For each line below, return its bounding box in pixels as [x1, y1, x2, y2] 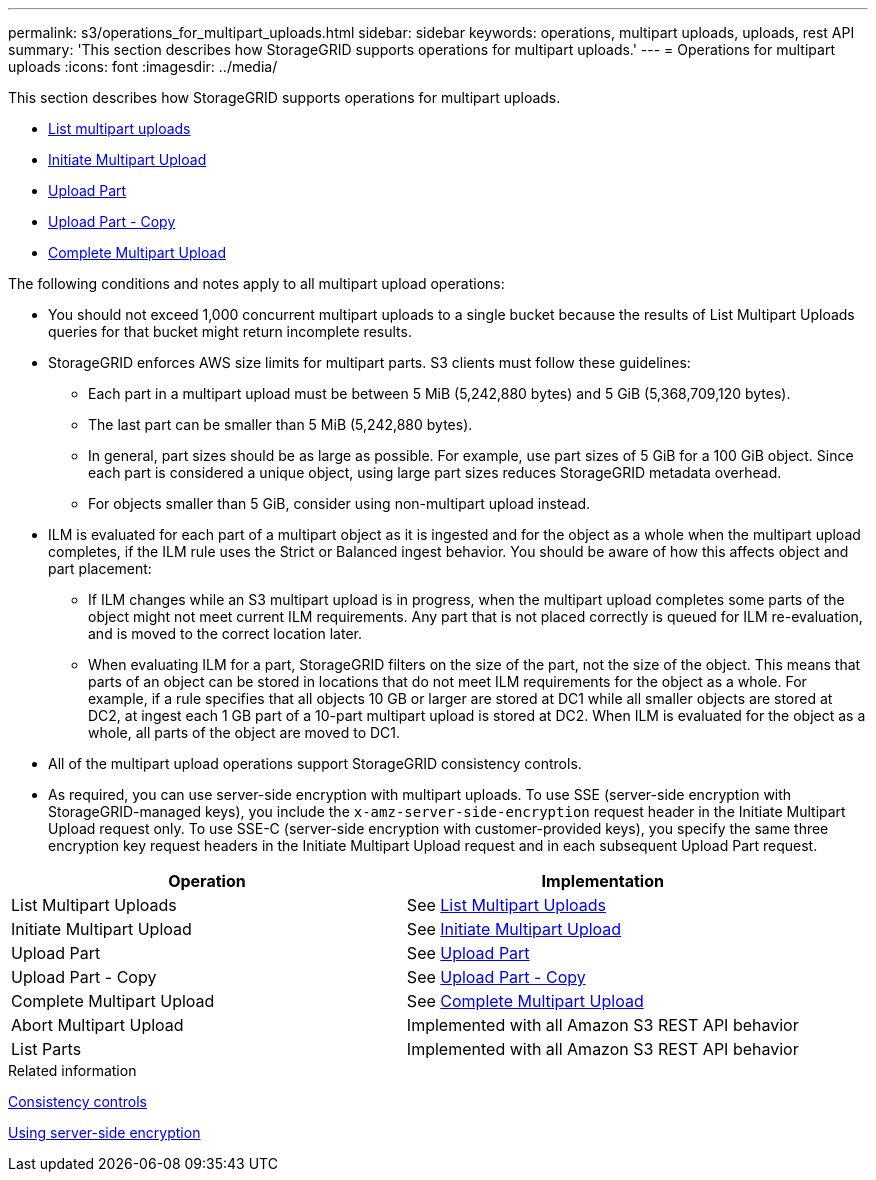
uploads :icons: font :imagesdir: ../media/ [8, 58, 278, 75]
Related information [8, 1062, 137, 1079]
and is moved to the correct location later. [88, 625, 362, 642]
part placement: [48, 560, 152, 577]
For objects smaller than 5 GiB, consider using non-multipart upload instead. [88, 495, 591, 512]
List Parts [11, 1039, 82, 1059]
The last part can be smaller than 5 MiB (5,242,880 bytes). [88, 416, 473, 433]
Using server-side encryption [8, 1124, 201, 1141]
